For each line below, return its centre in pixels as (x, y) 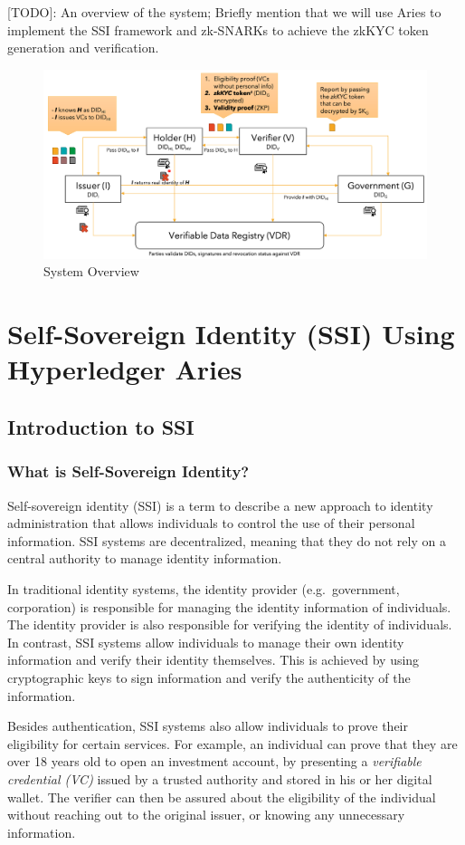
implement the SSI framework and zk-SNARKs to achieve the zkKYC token (218, 29)
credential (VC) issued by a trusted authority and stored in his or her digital (220, 778)
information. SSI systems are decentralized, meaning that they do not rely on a (227, 540)
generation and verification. (83, 48)
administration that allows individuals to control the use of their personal (211, 523)
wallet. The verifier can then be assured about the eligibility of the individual (222, 797)
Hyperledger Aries (125, 369)
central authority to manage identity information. (145, 558)
